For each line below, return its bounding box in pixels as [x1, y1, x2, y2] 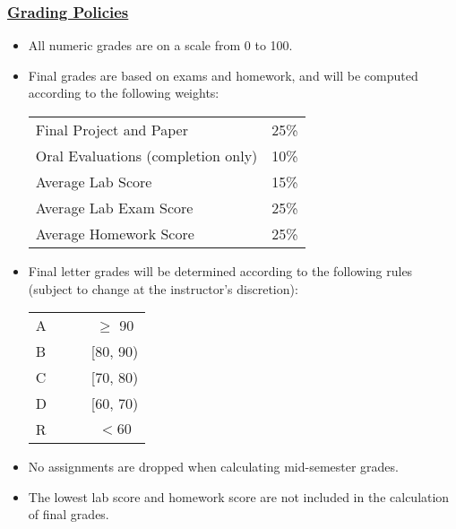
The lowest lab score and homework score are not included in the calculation [28, 487, 450, 506]
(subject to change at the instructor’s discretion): [28, 279, 298, 298]
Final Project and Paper [35, 119, 188, 140]
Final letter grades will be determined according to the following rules [28, 262, 413, 280]
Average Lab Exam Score [35, 197, 194, 218]
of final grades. [28, 505, 109, 524]
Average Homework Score [35, 223, 194, 244]
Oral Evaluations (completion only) [35, 145, 258, 166]
